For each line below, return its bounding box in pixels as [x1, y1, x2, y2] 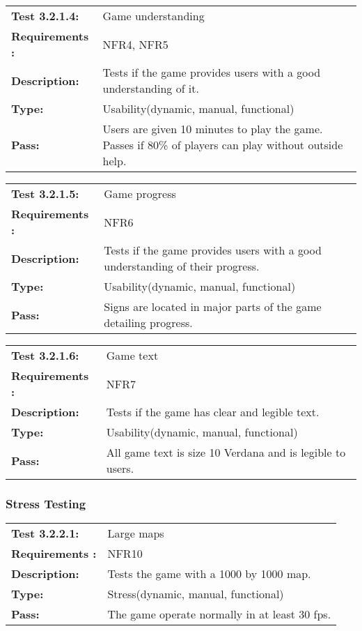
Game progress [104, 185, 176, 202]
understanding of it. [102, 80, 199, 96]
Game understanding [102, 8, 205, 24]
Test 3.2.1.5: [11, 185, 79, 202]
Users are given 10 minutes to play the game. [102, 121, 323, 137]
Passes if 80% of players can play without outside [102, 137, 343, 153]
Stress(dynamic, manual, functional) [107, 586, 284, 602]
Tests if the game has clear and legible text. [106, 404, 320, 420]
